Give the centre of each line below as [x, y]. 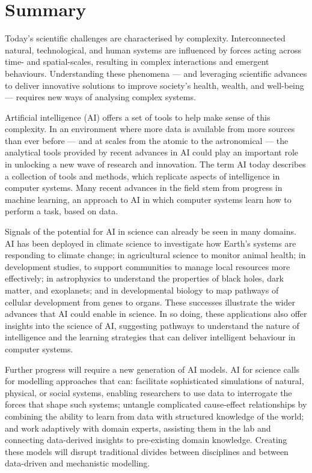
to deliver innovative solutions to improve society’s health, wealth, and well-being [154, 85]
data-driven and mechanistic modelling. [78, 463]
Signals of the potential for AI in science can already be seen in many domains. [151, 231]
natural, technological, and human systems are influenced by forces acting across [153, 50]
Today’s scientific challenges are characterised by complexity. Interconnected [145, 38]
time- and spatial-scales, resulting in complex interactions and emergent [137, 62]
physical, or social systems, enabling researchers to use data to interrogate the [148, 392]
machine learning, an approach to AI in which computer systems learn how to [148, 199]
